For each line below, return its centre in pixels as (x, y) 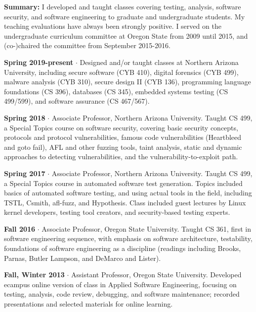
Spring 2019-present (39, 62)
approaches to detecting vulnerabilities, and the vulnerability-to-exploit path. (121, 156)
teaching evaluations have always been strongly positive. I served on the (113, 26)
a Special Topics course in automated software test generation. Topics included (123, 183)
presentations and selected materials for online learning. (88, 304)
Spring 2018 (25, 117)
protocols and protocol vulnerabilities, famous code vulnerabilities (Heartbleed (123, 137)
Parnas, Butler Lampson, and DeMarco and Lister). (83, 258)
